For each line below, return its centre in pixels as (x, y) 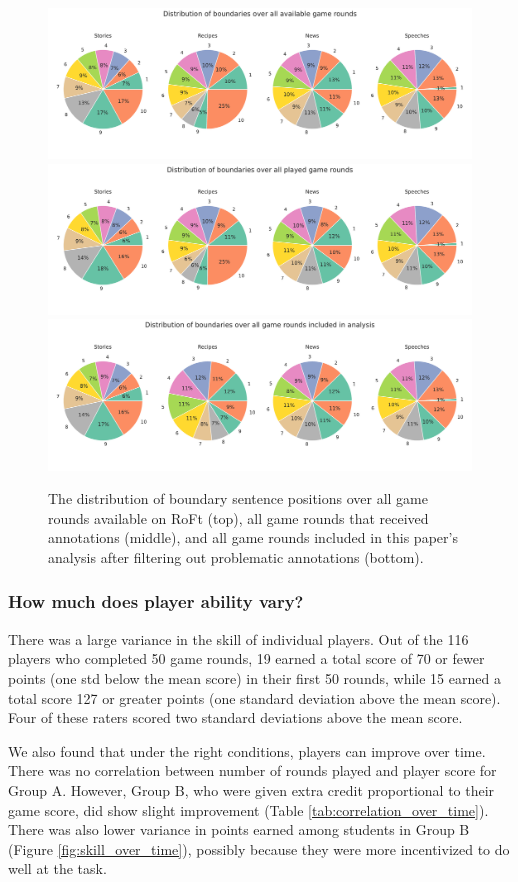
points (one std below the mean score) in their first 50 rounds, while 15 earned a (254, 677)
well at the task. (57, 868)
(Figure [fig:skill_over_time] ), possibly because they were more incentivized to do (259, 848)
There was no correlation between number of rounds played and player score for (252, 770)
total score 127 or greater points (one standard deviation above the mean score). (254, 697)
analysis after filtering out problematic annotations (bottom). (236, 556)
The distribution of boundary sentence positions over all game (238, 498)
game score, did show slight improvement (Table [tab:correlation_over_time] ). (248, 809)
